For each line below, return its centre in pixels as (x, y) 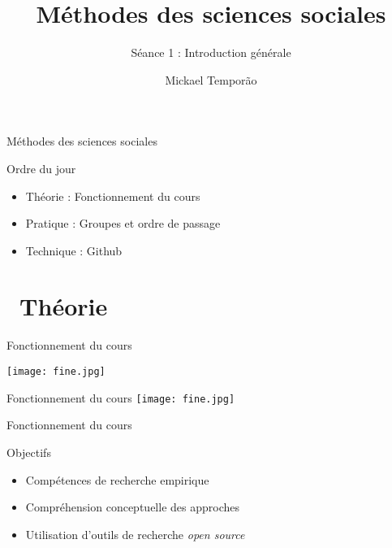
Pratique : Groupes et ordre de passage (123, 223)
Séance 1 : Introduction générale (211, 52)
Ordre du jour (41, 168)
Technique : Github (74, 250)
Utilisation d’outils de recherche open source (135, 534)
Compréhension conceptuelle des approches (132, 507)
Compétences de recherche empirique (117, 479)
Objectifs (29, 452)
